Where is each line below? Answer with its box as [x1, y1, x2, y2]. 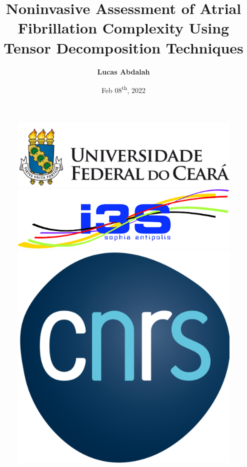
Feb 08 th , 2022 [101, 83, 146, 95]
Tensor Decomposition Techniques [3, 37, 243, 57]
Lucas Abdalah [97, 66, 150, 76]
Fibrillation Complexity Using [17, 17, 229, 38]
